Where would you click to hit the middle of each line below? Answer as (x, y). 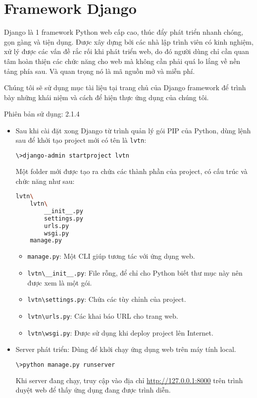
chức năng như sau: (45, 181)
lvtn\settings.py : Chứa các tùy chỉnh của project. (107, 299)
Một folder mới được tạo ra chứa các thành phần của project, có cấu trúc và (131, 171)
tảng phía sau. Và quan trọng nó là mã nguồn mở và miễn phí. (100, 71)
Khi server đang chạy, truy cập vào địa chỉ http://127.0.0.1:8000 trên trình (129, 380)
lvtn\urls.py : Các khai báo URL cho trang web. (103, 315)
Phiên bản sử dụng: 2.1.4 (42, 114)
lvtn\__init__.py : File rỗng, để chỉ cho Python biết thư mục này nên (135, 272)
